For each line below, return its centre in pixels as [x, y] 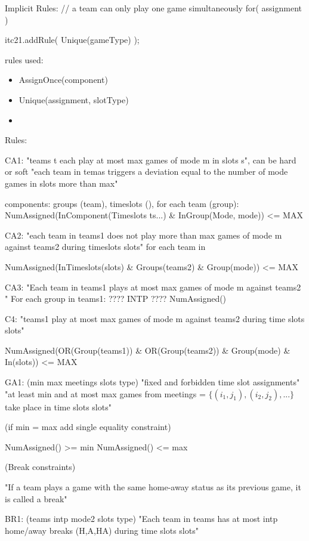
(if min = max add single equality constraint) [88, 427]
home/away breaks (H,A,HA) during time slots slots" [102, 530]
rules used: [24, 59]
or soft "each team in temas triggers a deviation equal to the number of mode [146, 171]
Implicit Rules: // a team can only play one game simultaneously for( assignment [153, 8]
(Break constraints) [40, 467]
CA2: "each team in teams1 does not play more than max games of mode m [143, 235]
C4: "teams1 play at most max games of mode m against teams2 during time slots [155, 318]
